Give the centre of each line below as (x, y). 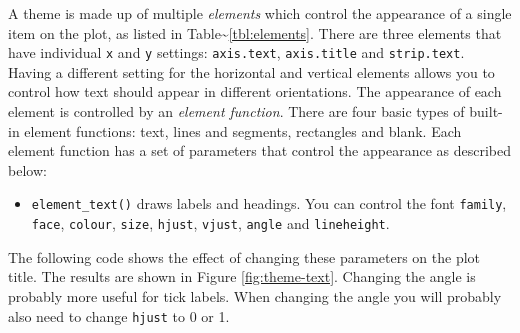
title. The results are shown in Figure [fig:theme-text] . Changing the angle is (242, 276)
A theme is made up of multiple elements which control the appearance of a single (260, 13)
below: (27, 169)
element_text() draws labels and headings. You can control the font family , (269, 203)
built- (486, 111)
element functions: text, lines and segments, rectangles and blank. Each (243, 130)
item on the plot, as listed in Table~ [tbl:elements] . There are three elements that (255, 32)
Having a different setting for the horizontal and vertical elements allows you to (251, 71)
